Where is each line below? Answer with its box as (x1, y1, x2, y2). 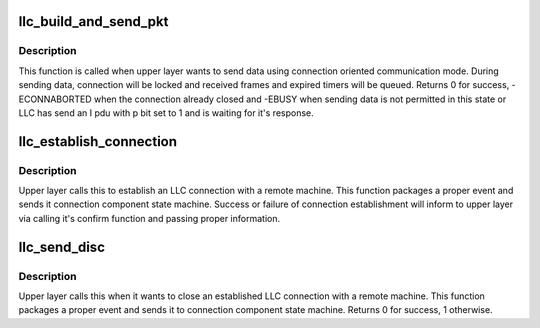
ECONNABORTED (18, 93, 92, 105)
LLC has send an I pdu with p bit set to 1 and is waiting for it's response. (18, 106, 314, 119)
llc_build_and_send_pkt (18, 13, 169, 30)
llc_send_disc (18, 238, 105, 255)
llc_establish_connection (18, 133, 178, 150)
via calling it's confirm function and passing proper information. (18, 212, 280, 224)
